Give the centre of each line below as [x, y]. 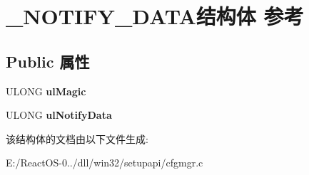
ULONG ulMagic [46, 91]
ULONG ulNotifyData [59, 115]
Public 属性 [48, 61]
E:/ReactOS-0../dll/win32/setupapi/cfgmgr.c [105, 163]
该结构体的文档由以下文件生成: [77, 138]
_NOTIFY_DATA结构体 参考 [155, 16]
